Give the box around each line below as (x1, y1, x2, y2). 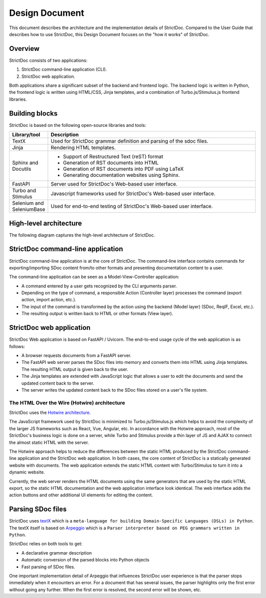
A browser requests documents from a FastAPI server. (21, 352, 132, 358)
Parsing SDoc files (9, 505, 67, 514)
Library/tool (12, 131, 40, 138)
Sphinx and (12, 159, 39, 166)
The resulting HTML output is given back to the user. (21, 366, 129, 372)
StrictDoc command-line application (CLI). (21, 67, 107, 73)
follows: (9, 343, 25, 349)
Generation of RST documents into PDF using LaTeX (63, 165, 184, 172)
